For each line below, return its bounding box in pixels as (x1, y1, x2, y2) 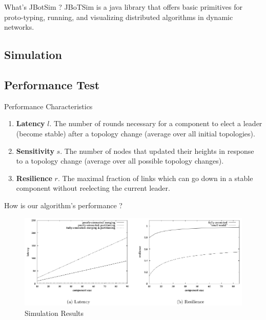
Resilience (16, 172, 52, 183)
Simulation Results (25, 307, 84, 318)
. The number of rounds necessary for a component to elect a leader (49, 118, 262, 129)
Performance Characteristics (4, 101, 93, 111)
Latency (16, 118, 45, 129)
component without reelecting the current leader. (16, 183, 170, 193)
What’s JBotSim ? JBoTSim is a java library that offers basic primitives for (4, 2, 242, 12)
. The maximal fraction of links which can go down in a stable (57, 172, 253, 183)
